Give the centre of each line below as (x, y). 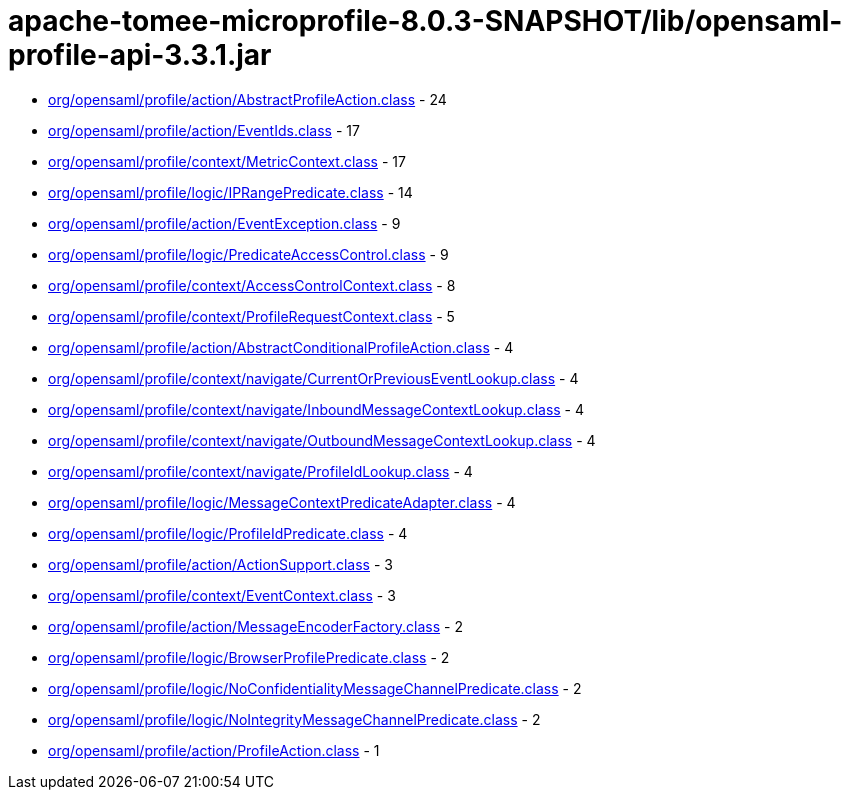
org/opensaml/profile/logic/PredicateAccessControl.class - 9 (248, 254)
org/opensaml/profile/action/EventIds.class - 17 (204, 130)
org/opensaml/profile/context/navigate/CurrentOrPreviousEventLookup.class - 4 (313, 378)
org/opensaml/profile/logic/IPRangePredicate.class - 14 (230, 192)
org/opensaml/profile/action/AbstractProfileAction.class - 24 (247, 99)
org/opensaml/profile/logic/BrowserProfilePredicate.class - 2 (249, 657)
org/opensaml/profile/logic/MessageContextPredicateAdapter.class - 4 (282, 502)
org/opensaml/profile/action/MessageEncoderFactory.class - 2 (255, 626)
